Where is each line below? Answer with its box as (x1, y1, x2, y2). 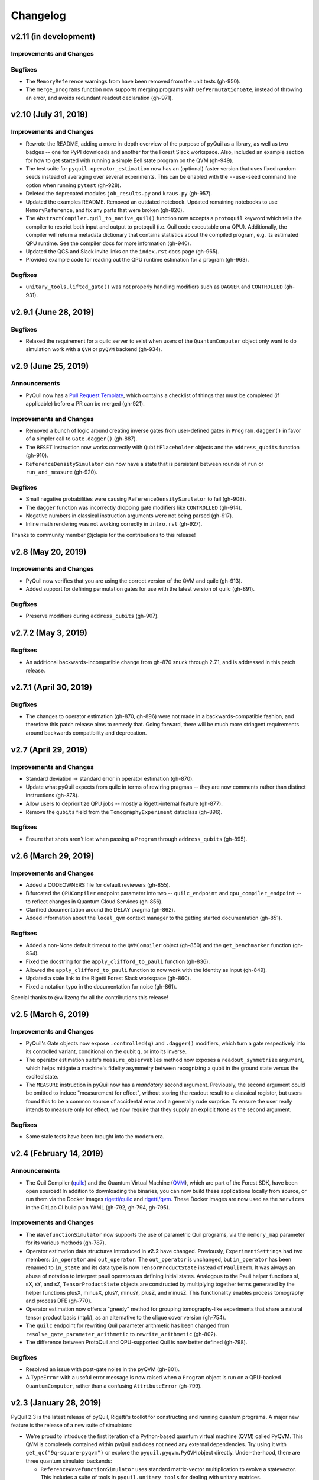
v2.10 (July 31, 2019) (11, 110, 88, 120)
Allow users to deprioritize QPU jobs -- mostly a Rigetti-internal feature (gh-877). (25, 800, 223, 807)
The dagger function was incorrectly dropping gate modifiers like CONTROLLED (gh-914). (25, 504, 242, 511)
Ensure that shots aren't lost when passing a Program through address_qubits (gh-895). (25, 835, 248, 842)
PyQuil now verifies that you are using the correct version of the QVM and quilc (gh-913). (25, 577, 242, 584)
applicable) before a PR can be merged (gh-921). (25, 400, 145, 407)
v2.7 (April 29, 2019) (11, 745, 88, 755)
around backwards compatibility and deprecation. (25, 729, 147, 736)
